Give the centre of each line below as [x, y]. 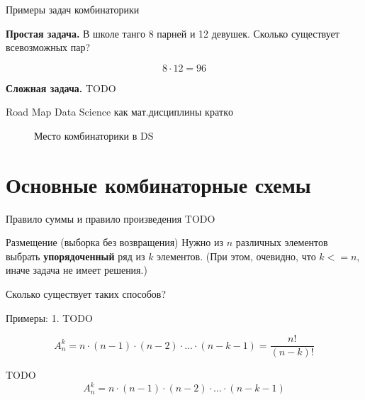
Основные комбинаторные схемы [158, 184]
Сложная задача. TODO [61, 88]
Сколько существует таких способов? [86, 294]
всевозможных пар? [48, 47]
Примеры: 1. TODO [49, 317]
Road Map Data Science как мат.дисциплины [104, 112]
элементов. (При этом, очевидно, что [236, 256]
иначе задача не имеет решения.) [77, 270]
